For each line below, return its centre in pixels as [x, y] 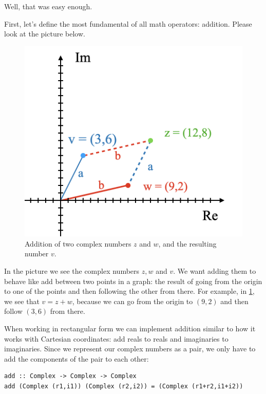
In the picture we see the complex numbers [72, 271]
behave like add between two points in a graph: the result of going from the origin [133, 281]
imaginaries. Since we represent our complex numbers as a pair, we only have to [130, 349]
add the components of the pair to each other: [77, 358]
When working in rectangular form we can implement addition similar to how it [130, 329]
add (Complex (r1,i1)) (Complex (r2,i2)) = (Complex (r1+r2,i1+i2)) [124, 386]
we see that [22, 301]
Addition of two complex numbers [78, 243]
